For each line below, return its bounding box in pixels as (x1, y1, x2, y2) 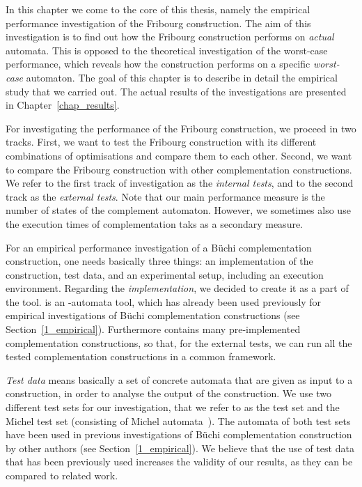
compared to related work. (6, 468, 118, 482)
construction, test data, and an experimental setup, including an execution (6, 267, 324, 281)
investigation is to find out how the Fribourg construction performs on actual (6, 29, 334, 44)
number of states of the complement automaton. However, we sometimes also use (6, 203, 351, 217)
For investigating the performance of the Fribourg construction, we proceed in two (6, 121, 356, 135)
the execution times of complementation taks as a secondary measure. (6, 216, 304, 231)
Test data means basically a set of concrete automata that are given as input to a (6, 372, 353, 387)
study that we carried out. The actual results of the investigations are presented (6, 84, 347, 98)
